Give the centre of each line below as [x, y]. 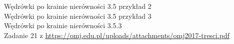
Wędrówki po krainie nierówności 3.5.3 [63, 25]
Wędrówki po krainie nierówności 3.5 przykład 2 [78, 6]
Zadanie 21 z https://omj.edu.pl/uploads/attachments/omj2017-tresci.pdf [117, 35]
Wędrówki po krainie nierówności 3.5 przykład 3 [78, 16]
